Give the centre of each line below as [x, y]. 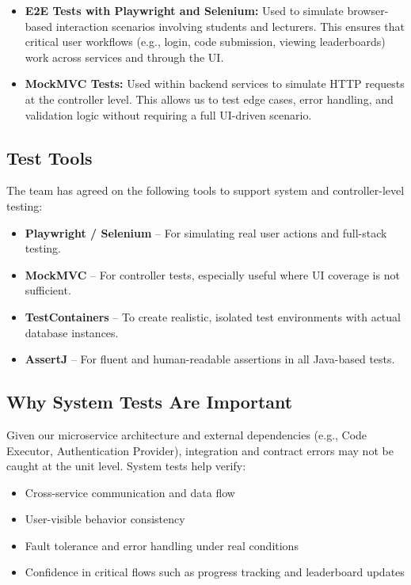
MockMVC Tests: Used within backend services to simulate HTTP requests [215, 84]
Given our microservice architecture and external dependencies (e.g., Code [187, 434]
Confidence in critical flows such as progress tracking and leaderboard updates [215, 572]
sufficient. [48, 290]
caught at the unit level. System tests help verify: [126, 466]
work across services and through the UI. [124, 57]
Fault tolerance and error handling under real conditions [162, 545]
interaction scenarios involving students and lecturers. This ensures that [230, 26]
